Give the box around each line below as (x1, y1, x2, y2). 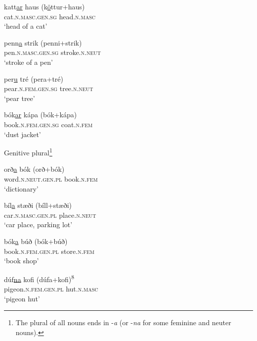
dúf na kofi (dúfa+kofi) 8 (4, 272, 75, 284)
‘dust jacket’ (4, 129, 41, 139)
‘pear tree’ (4, 93, 35, 103)
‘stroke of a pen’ (4, 56, 53, 67)
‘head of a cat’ (4, 21, 47, 31)
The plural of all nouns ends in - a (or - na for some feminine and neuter (15, 317, 231, 328)
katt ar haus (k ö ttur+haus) (4, 1, 85, 11)
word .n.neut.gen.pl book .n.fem (4, 173, 98, 184)
